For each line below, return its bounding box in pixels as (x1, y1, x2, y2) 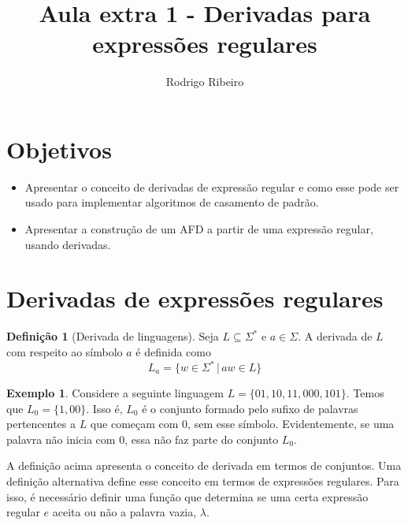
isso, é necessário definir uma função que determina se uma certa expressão (6, 488, 369, 505)
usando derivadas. (24, 236, 111, 252)
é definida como (135, 343, 211, 359)
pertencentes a (6, 415, 76, 432)
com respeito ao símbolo (6, 343, 123, 359)
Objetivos (6, 132, 112, 165)
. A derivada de (298, 328, 373, 344)
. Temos (346, 385, 384, 401)
